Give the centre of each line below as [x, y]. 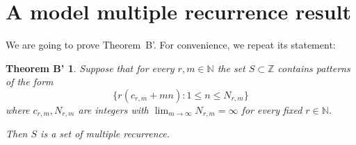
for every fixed [272, 109]
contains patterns [314, 68]
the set [231, 68]
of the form [30, 82]
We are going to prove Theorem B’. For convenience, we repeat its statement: [171, 45]
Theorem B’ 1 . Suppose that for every [90, 68]
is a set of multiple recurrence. [105, 134]
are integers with [113, 109]
